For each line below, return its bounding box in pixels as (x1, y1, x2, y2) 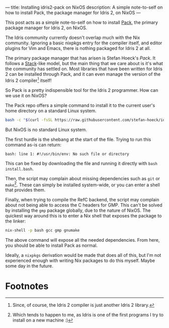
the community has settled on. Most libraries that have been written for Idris (5, 66, 162, 72)
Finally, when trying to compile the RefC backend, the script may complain (5, 197, 159, 203)
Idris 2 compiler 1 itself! (5, 77, 52, 83)
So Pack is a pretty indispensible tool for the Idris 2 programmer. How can (5, 87, 158, 93)
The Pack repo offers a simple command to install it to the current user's (5, 102, 155, 108)
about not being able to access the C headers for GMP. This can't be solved (5, 202, 162, 208)
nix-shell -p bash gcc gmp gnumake (5, 228, 80, 233)
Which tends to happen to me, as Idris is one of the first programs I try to (12, 312, 163, 317)
